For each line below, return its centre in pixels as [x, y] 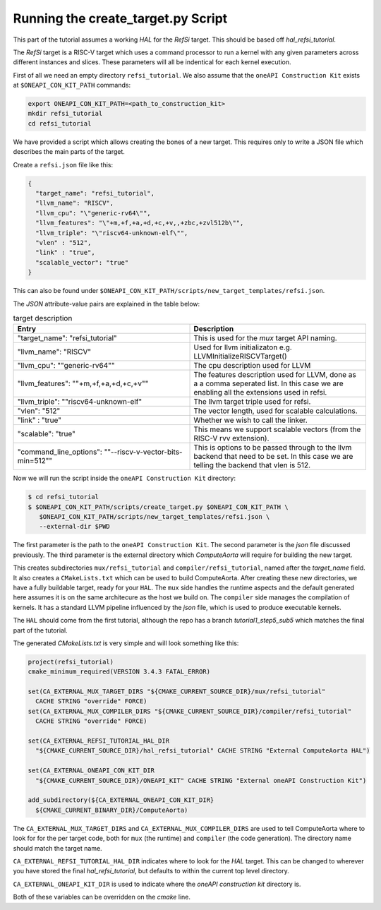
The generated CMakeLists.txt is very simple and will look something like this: [126, 643]
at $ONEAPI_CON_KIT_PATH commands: [72, 85]
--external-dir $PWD [75, 527]
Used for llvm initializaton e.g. [243, 347]
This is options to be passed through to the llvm [273, 448]
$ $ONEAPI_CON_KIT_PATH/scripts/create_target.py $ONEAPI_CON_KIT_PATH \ [158, 507]
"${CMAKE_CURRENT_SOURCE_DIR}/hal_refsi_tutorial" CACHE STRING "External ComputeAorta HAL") [203, 751]
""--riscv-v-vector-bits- [143, 452]
